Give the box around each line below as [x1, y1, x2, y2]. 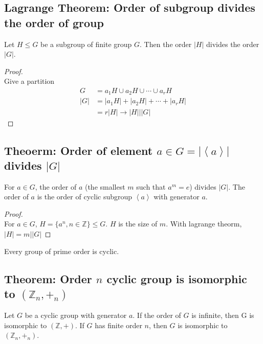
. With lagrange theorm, [166, 218, 242, 229]
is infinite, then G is [191, 310, 254, 320]
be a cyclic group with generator [25, 310, 127, 320]
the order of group [4, 14, 104, 30]
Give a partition [4, 76, 55, 86]
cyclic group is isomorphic [106, 270, 247, 286]
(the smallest [84, 181, 125, 192]
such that [136, 181, 166, 192]
